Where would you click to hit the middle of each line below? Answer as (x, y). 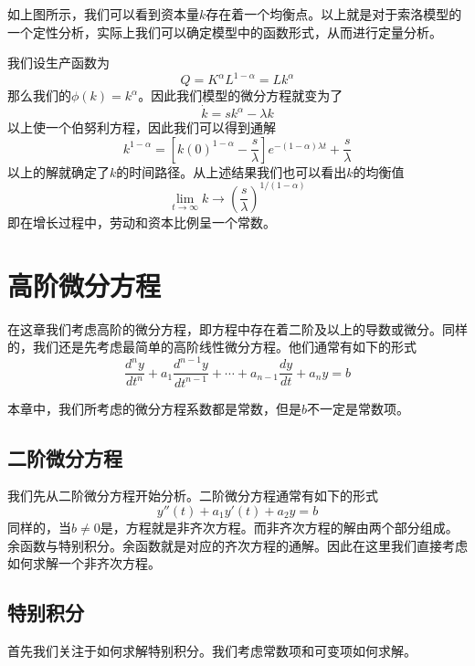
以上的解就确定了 (58, 171)
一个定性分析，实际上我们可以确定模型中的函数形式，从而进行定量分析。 (225, 32)
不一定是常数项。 (359, 408)
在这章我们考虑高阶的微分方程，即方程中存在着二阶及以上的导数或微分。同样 (237, 328)
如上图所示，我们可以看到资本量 (103, 14)
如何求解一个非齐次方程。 (84, 563)
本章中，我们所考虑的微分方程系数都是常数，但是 (154, 408)
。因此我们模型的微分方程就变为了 (241, 95)
